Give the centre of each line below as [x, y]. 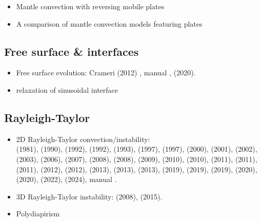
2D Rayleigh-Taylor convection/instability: [83, 139]
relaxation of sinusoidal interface [67, 89]
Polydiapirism [38, 214]
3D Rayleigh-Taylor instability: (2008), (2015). [89, 196]
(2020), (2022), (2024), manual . [66, 179]
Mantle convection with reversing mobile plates [90, 6]
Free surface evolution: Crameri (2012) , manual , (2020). [106, 73]
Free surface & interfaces [72, 51]
